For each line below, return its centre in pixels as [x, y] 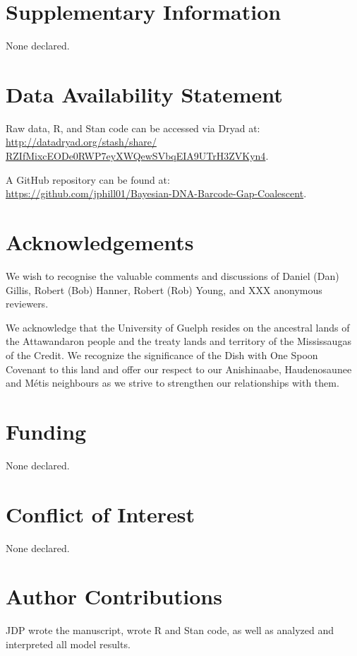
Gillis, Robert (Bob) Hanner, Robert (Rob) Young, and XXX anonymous [164, 289]
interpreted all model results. [68, 644]
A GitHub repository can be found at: [88, 179]
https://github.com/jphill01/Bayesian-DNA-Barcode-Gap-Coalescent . [156, 193]
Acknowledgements [100, 242]
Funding [46, 431]
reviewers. [27, 304]
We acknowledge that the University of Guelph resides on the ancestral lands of [178, 327]
